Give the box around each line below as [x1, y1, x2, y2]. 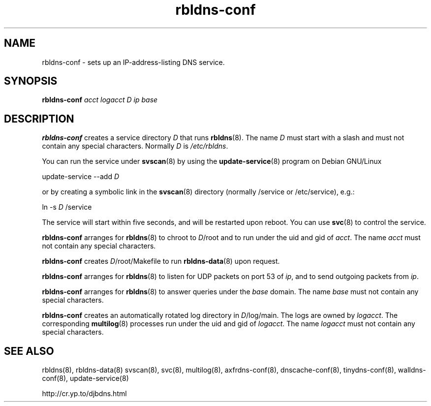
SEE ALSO [4, 344, 54, 357]
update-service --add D [42, 172, 120, 181]
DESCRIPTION [4, 112, 74, 125]
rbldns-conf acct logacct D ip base [42, 95, 158, 104]
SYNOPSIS [4, 75, 58, 88]
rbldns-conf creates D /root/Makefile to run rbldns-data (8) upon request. [42, 257, 280, 266]
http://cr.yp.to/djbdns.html [42, 389, 127, 398]
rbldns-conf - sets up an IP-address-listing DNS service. [42, 58, 225, 66]
